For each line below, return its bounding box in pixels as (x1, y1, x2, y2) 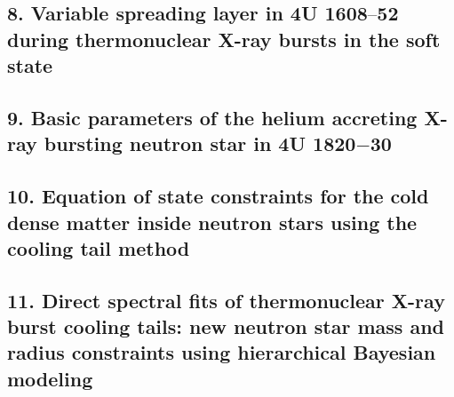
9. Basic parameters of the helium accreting (7, 103, 418, 131)
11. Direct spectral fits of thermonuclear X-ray (7, 286, 445, 314)
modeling (7, 364, 93, 392)
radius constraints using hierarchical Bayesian (7, 338, 436, 366)
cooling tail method (7, 234, 190, 261)
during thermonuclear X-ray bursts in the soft (7, 25, 441, 52)
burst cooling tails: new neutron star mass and (7, 313, 445, 340)
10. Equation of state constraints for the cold (7, 182, 429, 210)
